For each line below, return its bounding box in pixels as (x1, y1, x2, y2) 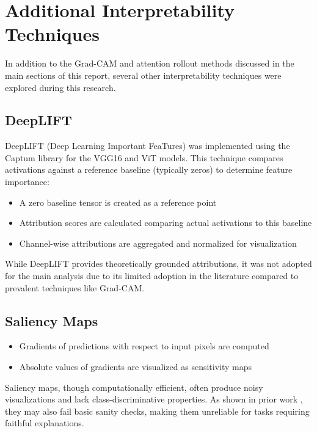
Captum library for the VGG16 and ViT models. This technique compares (5, 151, 283, 164)
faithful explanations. (5, 417, 84, 429)
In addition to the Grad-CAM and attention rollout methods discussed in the (5, 57, 294, 70)
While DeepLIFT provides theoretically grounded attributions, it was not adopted (5, 257, 312, 270)
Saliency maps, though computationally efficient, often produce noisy (5, 380, 263, 393)
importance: (5, 175, 49, 188)
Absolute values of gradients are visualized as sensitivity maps (19, 360, 252, 373)
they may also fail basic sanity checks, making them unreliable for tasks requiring (5, 404, 310, 417)
